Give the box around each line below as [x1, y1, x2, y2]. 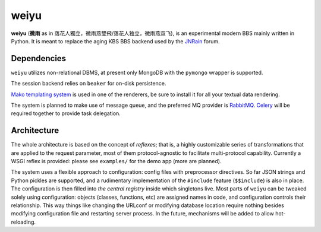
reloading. [11, 218, 36, 225]
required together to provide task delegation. [11, 110, 121, 117]
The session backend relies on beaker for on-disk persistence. [11, 80, 166, 87]
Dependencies [11, 53, 67, 63]
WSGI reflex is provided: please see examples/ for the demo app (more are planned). [11, 158, 222, 165]
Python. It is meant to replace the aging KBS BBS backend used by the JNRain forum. [11, 37, 220, 45]
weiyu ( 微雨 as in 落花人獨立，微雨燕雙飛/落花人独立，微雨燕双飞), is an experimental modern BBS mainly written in [11, 30, 294, 37]
